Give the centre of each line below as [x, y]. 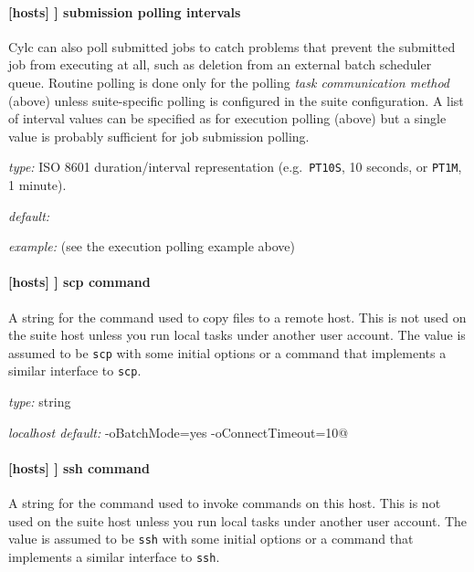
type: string [40, 402]
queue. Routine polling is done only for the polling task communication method [229, 82]
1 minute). [37, 185]
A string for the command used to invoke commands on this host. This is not [225, 503]
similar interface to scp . [75, 371]
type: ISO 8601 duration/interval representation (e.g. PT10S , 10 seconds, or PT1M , [235, 167]
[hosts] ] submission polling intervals [125, 11]
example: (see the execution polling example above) [152, 246]
